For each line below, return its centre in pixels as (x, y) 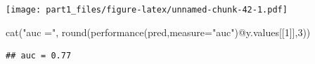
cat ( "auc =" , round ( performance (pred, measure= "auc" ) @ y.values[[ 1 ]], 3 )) (158, 32)
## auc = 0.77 (39, 56)
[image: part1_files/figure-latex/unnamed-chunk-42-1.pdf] (147, 10)
